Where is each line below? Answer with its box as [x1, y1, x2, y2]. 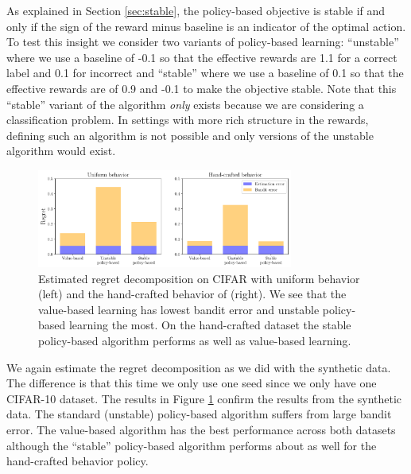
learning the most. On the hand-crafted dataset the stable [68, 317, 351, 333]
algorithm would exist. [6, 142, 116, 159]
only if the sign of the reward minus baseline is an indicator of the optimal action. [6, 17, 406, 34]
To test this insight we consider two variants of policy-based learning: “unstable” [6, 33, 399, 50]
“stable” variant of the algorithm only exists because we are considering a [6, 95, 364, 112]
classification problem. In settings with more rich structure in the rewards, [6, 111, 369, 128]
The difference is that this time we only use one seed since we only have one [6, 375, 377, 391]
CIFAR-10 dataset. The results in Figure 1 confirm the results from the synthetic [6, 390, 402, 406]
